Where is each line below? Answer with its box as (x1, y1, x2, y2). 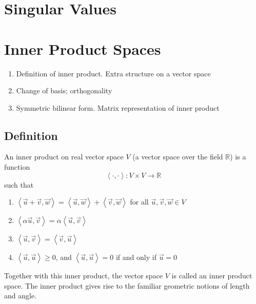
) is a (230, 151, 246, 162)
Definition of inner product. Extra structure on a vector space (16, 68, 211, 78)
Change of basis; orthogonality (16, 85, 112, 96)
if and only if (115, 252, 156, 262)
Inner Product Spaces (4, 38, 161, 59)
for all (130, 196, 149, 207)
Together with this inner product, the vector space (4, 270, 163, 281)
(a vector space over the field (132, 151, 223, 162)
